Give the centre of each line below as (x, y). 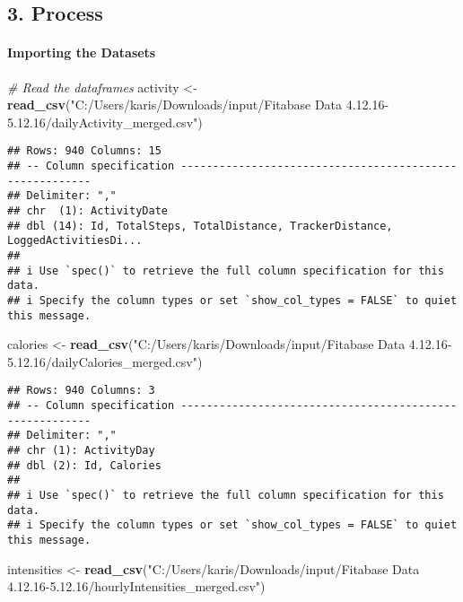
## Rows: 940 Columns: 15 (84, 151)
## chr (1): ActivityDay (81, 451)
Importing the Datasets (82, 52)
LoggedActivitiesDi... (75, 241)
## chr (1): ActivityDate (87, 210)
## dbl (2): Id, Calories (84, 465)
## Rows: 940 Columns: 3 (81, 391)
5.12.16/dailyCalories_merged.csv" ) (105, 361)
